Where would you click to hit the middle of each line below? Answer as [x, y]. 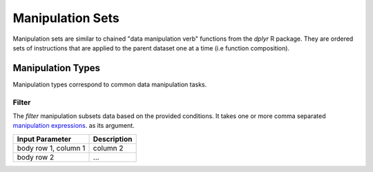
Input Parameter [44, 139]
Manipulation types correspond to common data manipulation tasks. [110, 84]
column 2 [108, 148]
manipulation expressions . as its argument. [74, 126]
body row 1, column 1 [51, 148]
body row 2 [36, 157]
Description [113, 139]
